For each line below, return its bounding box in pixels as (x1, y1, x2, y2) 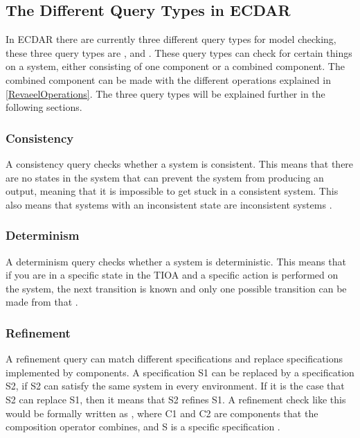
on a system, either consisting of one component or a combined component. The (6, 59, 345, 73)
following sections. (6, 100, 82, 114)
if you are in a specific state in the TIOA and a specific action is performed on (6, 268, 339, 282)
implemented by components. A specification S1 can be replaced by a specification (6, 365, 354, 379)
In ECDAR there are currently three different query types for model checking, (6, 32, 336, 46)
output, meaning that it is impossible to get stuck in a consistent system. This (6, 184, 339, 198)
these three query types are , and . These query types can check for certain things (6, 45, 352, 60)
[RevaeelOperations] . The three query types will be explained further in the (6, 86, 325, 100)
